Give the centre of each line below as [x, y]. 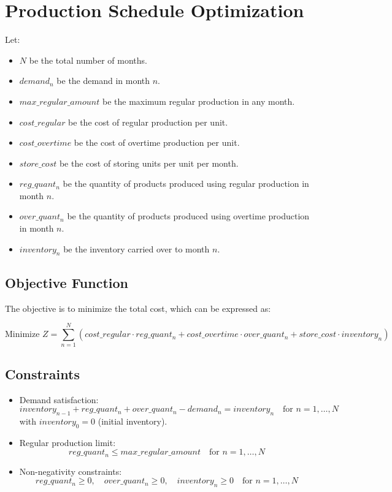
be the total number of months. [88, 60]
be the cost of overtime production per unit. [157, 142]
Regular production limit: [67, 442]
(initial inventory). [133, 421]
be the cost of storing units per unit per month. [149, 163]
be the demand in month [103, 81]
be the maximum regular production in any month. [198, 101]
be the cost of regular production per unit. [148, 122]
